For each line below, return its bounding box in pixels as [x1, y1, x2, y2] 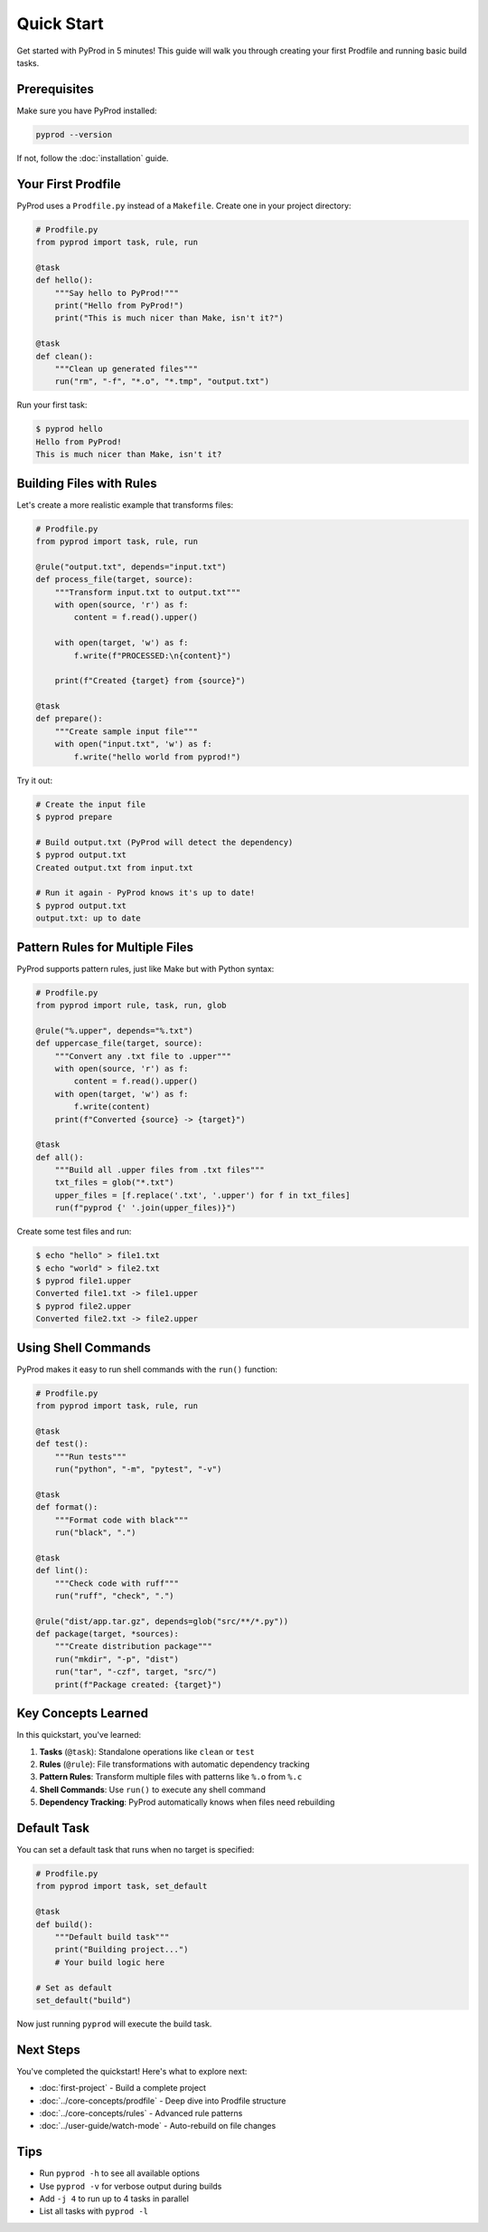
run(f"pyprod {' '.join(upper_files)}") [54, 1203, 237, 1213]
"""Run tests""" [54, 1451, 127, 1462]
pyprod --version [35, 129, 113, 139]
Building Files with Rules [16, 475, 157, 491]
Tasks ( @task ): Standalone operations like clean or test [39, 1746, 255, 1757]
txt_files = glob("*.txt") [54, 1178, 175, 1188]
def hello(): [35, 275, 94, 285]
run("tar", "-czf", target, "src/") [54, 1666, 217, 1677]
